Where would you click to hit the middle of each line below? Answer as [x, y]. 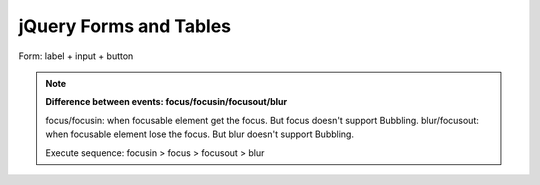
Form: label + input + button [76, 56]
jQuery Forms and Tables [125, 26]
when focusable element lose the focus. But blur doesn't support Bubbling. [200, 134]
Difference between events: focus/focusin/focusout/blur [166, 102]
